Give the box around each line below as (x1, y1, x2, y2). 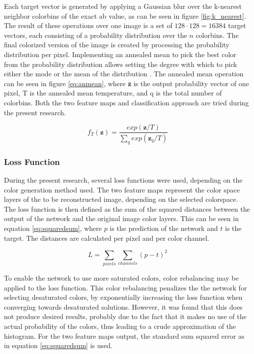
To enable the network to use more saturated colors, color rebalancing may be (4, 273, 239, 283)
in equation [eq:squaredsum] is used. (4, 340, 113, 351)
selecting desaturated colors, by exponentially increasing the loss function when (4, 292, 243, 302)
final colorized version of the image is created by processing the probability (4, 39, 229, 50)
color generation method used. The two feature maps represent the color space (4, 184, 240, 194)
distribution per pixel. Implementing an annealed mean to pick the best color (4, 49, 236, 59)
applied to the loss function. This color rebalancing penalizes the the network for (4, 282, 247, 292)
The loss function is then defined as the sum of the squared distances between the (4, 203, 250, 214)
